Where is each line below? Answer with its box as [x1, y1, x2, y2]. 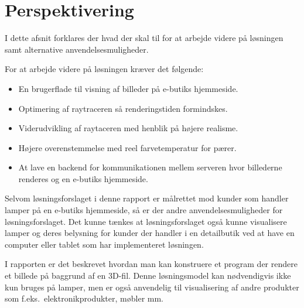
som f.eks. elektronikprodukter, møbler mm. [5, 292, 163, 304]
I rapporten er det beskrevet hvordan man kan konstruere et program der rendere [5, 258, 298, 270]
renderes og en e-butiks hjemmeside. [18, 172, 148, 184]
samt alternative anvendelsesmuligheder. [5, 43, 149, 55]
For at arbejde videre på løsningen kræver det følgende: [5, 63, 204, 75]
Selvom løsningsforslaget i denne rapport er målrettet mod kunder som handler [5, 192, 289, 204]
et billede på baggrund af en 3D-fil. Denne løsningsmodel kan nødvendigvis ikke [5, 269, 291, 282]
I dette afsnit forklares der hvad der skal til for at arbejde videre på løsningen [5, 32, 283, 44]
